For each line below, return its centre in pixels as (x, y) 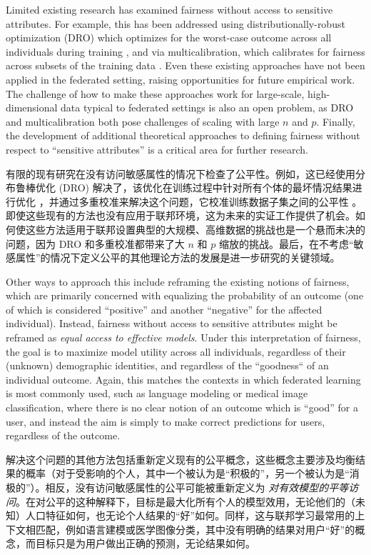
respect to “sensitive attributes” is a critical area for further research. (157, 149)
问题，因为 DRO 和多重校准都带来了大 (95, 243)
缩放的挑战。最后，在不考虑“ (286, 243)
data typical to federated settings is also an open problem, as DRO (207, 107)
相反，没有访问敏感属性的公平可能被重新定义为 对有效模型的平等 (197, 487)
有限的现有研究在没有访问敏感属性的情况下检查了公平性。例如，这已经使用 (181, 173)
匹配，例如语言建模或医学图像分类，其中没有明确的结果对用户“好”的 (195, 529)
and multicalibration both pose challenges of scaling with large (143, 121)
